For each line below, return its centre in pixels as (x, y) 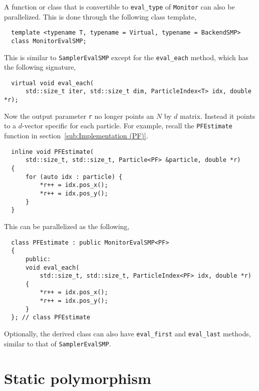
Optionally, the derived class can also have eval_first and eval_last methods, (127, 334)
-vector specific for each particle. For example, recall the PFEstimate (127, 126)
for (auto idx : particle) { (74, 177)
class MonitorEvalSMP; (49, 41)
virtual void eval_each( (52, 83)
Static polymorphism (78, 378)
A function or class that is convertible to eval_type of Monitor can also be (119, 7)
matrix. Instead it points (218, 116)
